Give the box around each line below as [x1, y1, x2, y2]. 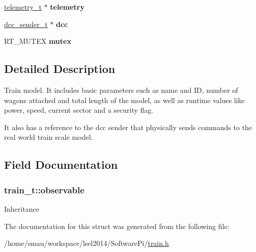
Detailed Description [4, 61, 116, 77]
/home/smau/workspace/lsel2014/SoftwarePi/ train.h [4, 238, 169, 248]
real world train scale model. [4, 132, 93, 142]
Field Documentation [4, 157, 118, 172]
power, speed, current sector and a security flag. [4, 105, 154, 115]
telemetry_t [4, 2, 42, 12]
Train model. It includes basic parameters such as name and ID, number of [4, 84, 238, 95]
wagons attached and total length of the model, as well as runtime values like [4, 94, 245, 105]
